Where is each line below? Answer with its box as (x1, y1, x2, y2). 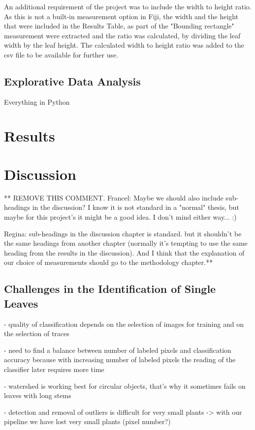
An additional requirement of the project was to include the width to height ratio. (4, 1, 252, 11)
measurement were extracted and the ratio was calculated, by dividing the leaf (4, 30, 241, 40)
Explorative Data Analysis (4, 73, 141, 88)
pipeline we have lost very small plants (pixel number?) (4, 416, 171, 427)
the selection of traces (4, 328, 69, 339)
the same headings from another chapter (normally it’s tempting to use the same (4, 238, 248, 248)
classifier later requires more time (4, 364, 104, 374)
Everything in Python (4, 96, 70, 107)
